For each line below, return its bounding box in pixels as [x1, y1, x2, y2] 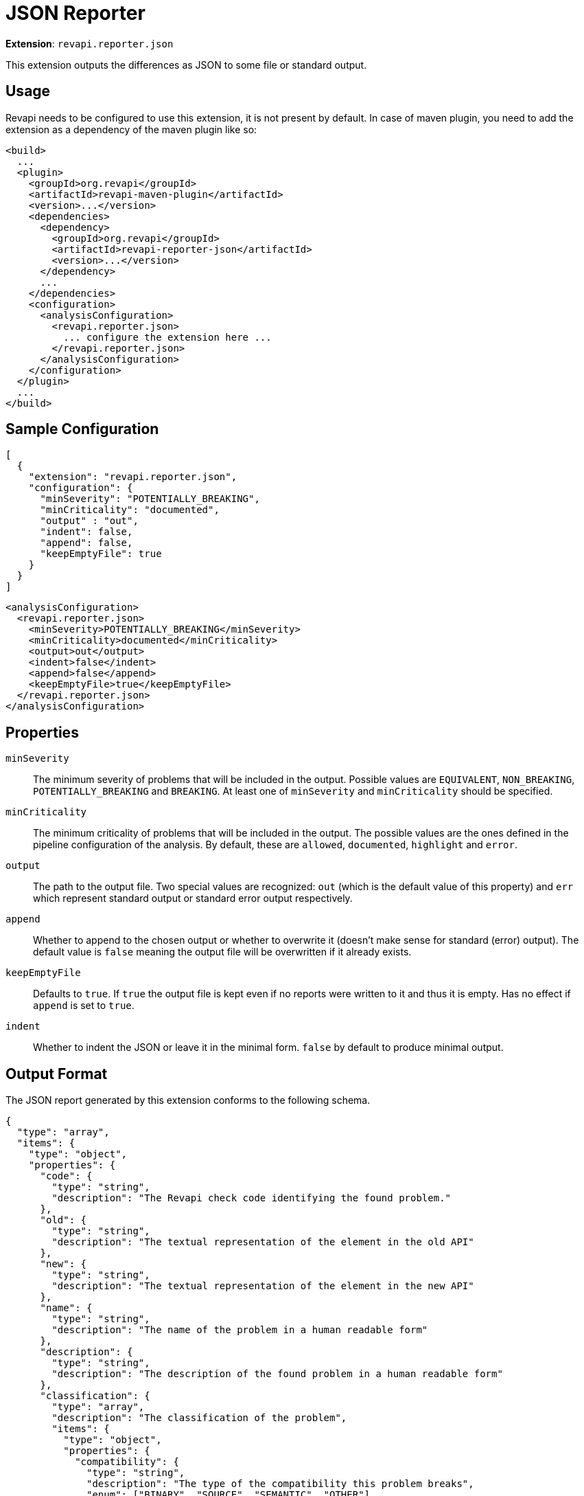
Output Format [5, 1065, 108, 1083]
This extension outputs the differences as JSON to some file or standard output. [5, 58, 367, 71]
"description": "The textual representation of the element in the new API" [51, 1280, 474, 1292]
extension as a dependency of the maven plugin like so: [5, 123, 257, 135]
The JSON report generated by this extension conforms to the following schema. [5, 1094, 371, 1107]
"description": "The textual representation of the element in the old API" [51, 1236, 474, 1248]
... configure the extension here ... [63, 331, 272, 343]
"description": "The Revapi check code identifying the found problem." [51, 1192, 452, 1204]
